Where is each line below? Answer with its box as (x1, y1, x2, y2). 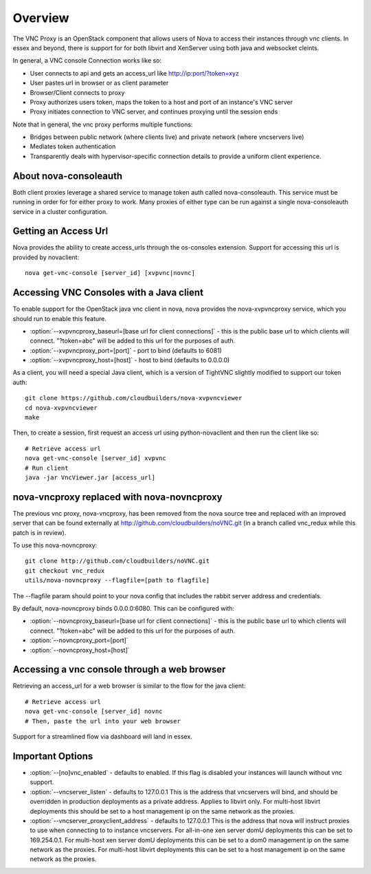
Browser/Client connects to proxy (30, 88, 125, 96)
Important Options (12, 750, 93, 762)
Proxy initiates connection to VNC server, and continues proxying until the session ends (30, 107, 278, 116)
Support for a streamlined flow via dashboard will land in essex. (12, 732, 192, 741)
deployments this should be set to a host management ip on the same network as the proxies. (30, 807, 295, 815)
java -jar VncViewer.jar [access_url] (25, 473, 156, 481)
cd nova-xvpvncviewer (25, 404, 98, 412)
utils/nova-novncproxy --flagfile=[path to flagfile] (25, 576, 210, 585)
